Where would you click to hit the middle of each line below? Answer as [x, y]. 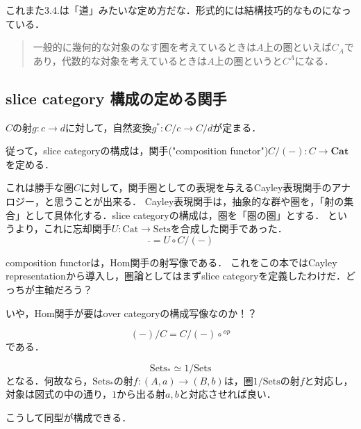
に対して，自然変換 [109, 127]
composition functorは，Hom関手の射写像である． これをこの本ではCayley [171, 262]
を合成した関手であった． [229, 228]
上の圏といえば [297, 47]
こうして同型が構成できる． [69, 417]
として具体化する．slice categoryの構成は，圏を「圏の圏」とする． [175, 214]
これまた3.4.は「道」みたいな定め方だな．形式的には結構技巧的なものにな [174, 10]
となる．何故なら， [49, 380]
